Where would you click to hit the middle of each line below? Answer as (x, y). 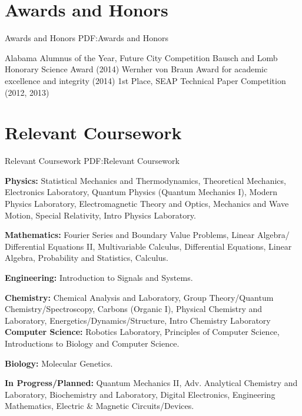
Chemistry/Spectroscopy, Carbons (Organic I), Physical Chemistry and (134, 309)
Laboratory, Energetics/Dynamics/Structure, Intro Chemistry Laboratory (138, 320)
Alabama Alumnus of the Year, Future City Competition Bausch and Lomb (141, 57)
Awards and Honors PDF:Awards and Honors (87, 38)
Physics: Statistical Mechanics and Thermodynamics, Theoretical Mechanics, (145, 180)
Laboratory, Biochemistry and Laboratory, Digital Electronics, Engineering (140, 394)
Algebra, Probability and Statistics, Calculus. (87, 258)
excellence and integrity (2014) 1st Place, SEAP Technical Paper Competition (145, 80)
